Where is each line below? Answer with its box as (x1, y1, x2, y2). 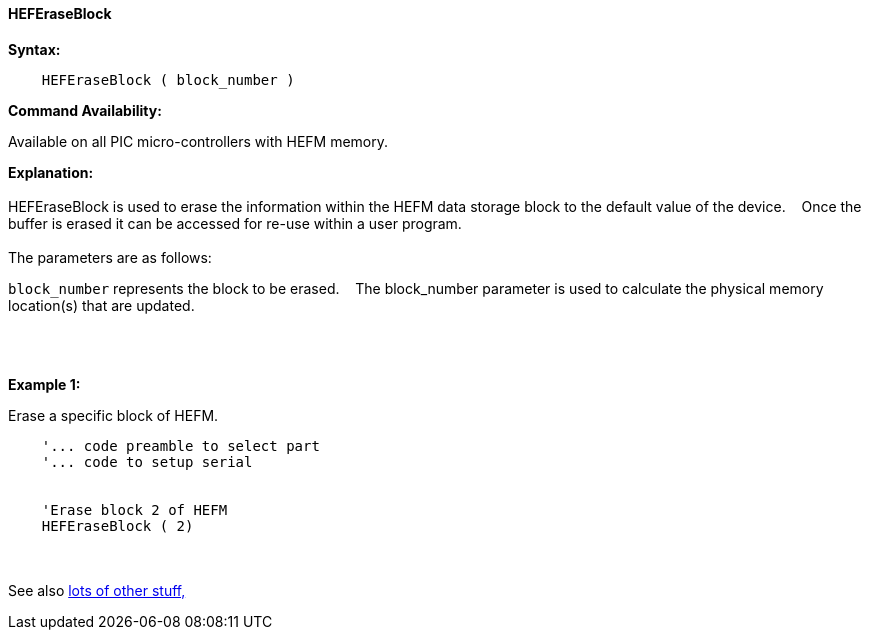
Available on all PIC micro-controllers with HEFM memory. (8, 132, 389, 150)
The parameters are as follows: (8, 248, 212, 266)
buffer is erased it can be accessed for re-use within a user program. (8, 214, 462, 232)
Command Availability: (8, 101, 162, 119)
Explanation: (8, 163, 94, 181)
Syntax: (8, 40, 61, 58)
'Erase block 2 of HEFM (41, 501, 228, 518)
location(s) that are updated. (8, 296, 195, 314)
